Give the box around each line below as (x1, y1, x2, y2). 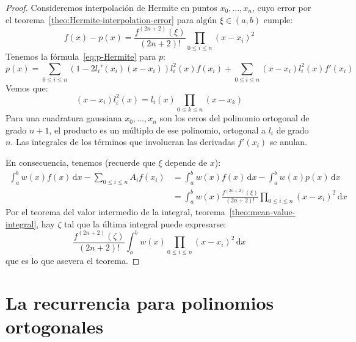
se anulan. (269, 135, 307, 148)
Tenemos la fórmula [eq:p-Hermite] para (5, 50, 156, 63)
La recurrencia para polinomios (5, 290, 274, 315)
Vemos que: (5, 81, 48, 94)
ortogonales (5, 314, 104, 339)
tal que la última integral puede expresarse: (64, 217, 227, 230)
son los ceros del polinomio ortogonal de (159, 112, 310, 124)
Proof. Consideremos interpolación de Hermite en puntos (5, 1, 217, 13)
